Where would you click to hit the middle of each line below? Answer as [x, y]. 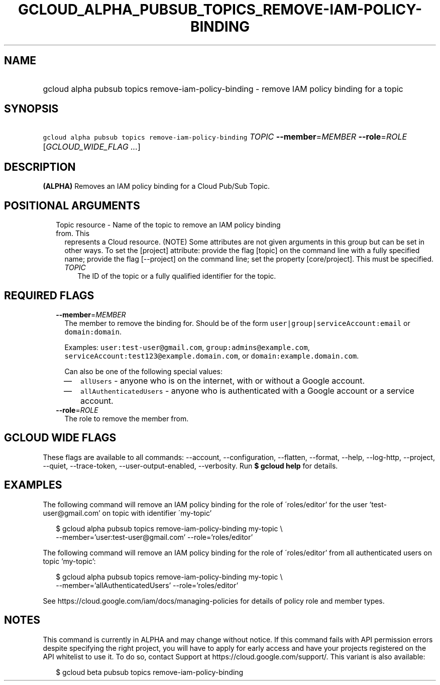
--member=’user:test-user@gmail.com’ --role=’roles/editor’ [154, 537]
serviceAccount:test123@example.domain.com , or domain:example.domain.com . [212, 356]
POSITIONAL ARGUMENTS [72, 205]
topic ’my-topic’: [69, 561]
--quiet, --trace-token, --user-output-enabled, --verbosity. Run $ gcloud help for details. [190, 466]
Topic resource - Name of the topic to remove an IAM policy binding [168, 225]
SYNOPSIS [31, 109]
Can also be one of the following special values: [143, 371]
